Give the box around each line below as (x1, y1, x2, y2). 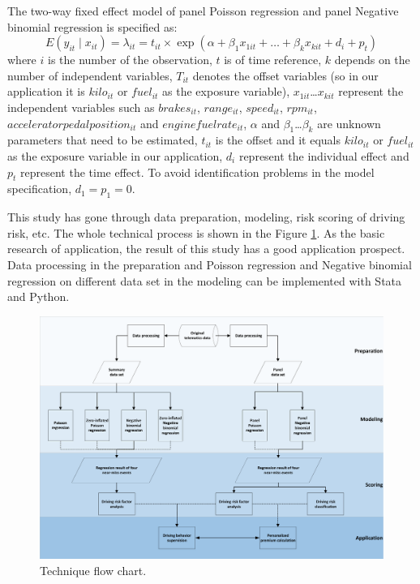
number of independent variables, (7, 67, 173, 84)
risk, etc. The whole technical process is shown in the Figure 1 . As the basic (7, 224, 385, 241)
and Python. (7, 288, 70, 305)
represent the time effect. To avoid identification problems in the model (20, 163, 375, 180)
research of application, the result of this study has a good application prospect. (7, 240, 405, 257)
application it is (7, 83, 85, 100)
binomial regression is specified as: (7, 18, 178, 35)
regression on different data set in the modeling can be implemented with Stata (7, 272, 402, 289)
